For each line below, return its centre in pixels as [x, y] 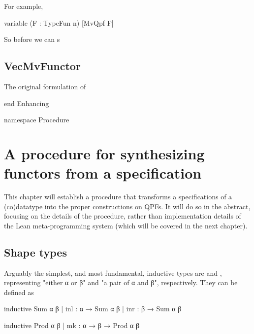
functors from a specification [103, 173]
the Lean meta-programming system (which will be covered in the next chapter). [126, 225]
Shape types [35, 252]
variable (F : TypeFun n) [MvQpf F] [59, 22]
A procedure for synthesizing [104, 153]
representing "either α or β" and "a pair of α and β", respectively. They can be [121, 282]
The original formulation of [45, 86]
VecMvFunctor [42, 66]
